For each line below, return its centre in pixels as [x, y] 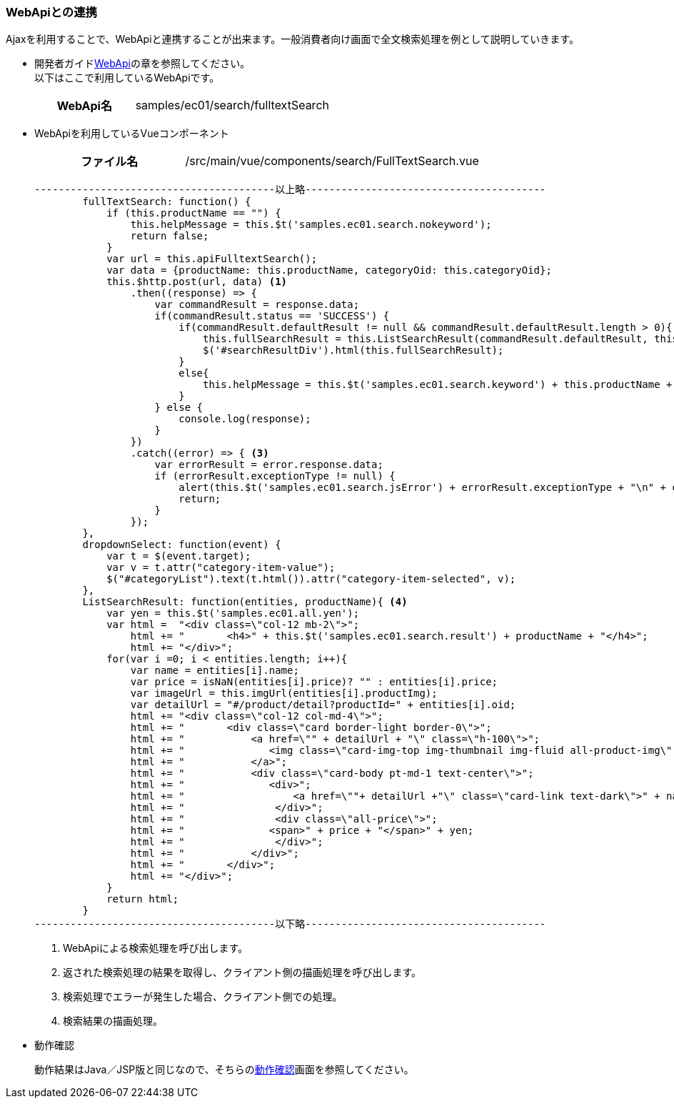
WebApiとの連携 [51, 12]
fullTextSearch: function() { [167, 202]
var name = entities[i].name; [215, 671]
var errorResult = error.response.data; [269, 465]
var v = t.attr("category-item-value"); [221, 568]
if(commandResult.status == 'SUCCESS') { [272, 316]
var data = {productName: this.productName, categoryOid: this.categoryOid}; [329, 270]
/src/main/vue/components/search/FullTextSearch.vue [332, 161]
